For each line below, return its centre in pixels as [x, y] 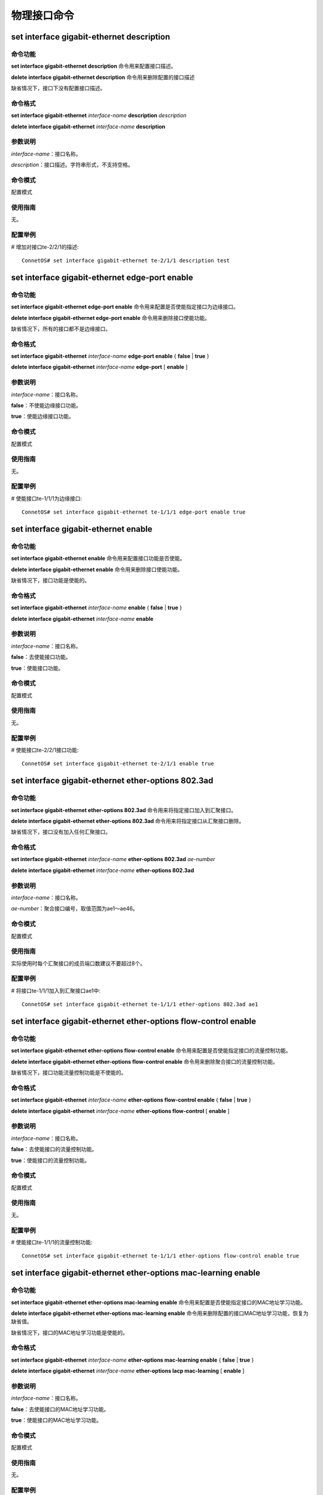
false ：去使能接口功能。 [41, 657]
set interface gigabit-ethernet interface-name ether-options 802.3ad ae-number [113, 859]
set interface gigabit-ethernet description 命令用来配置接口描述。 [94, 66]
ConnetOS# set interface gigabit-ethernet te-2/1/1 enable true [118, 764]
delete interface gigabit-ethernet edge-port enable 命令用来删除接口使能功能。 [111, 318]
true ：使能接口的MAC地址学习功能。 [56, 1420]
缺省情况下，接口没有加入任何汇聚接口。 [61, 832]
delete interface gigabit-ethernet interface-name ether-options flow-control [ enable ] [120, 1111]
